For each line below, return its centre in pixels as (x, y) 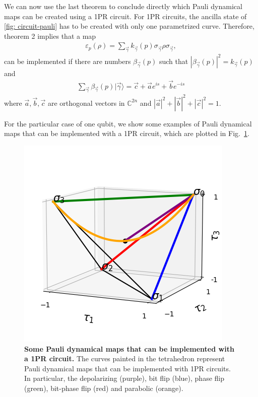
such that (174, 61)
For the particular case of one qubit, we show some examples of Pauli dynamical (128, 123)
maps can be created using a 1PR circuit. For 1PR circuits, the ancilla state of (125, 16)
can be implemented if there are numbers (68, 61)
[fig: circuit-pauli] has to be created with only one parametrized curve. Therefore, (129, 26)
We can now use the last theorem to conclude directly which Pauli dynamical (123, 6)
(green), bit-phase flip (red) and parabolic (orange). (104, 388)
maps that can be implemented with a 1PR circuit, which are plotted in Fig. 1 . (127, 133)
